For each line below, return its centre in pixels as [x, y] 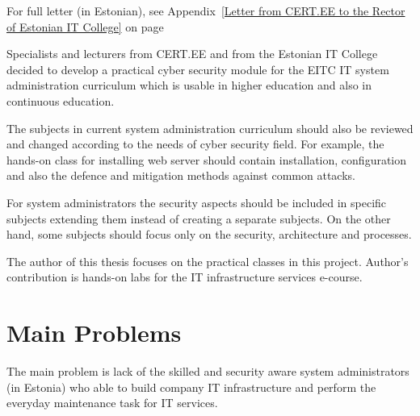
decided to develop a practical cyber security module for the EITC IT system [198, 69]
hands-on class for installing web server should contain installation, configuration [207, 159]
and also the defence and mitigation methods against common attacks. [181, 175]
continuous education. [61, 100]
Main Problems [94, 333]
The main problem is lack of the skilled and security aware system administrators [208, 371]
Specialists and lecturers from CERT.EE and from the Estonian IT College [192, 54]
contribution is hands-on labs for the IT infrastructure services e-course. [185, 277]
